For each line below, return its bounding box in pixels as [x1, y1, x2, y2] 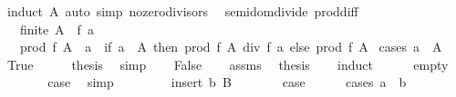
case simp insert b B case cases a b [47, 73, 407, 92]
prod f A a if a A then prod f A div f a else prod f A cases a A [19, 37, 442, 56]
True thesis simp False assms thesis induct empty [6, 54, 449, 73]
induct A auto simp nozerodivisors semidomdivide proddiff [6, 2, 358, 20]
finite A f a [19, 19, 94, 38]
